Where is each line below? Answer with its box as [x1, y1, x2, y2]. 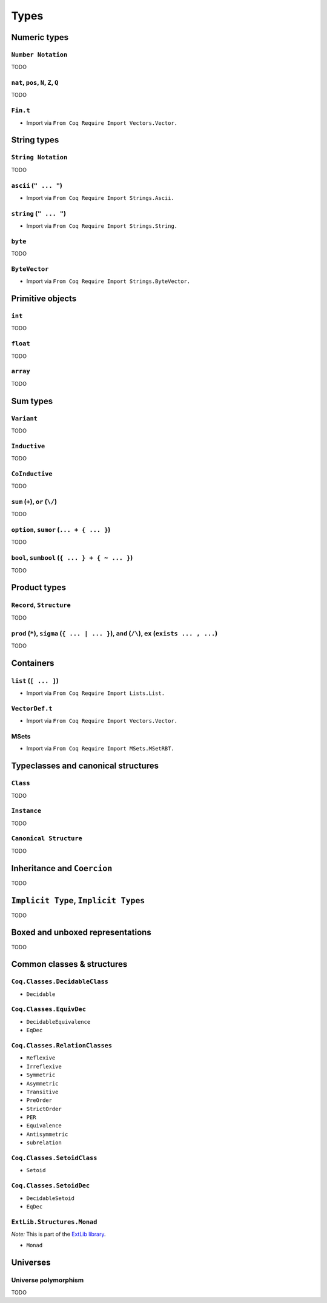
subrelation [26, 1139, 62, 1146]
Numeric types [11, 32, 69, 42]
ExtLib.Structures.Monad [11, 1218, 97, 1226]
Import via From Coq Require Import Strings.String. [26, 222, 178, 230]
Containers [11, 658, 54, 668]
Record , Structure [11, 601, 71, 609]
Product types [11, 582, 67, 593]
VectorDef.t [11, 705, 53, 712]
